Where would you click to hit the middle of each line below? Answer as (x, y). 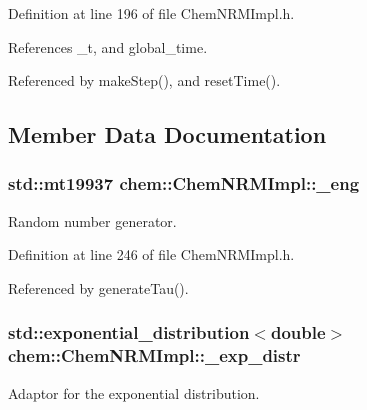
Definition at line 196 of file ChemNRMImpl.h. (151, 13)
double (298, 332)
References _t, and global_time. (108, 46)
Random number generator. (92, 220)
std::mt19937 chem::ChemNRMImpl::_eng (184, 183)
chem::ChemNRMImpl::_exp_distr (154, 355)
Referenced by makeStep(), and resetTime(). (144, 80)
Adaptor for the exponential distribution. (134, 392)
